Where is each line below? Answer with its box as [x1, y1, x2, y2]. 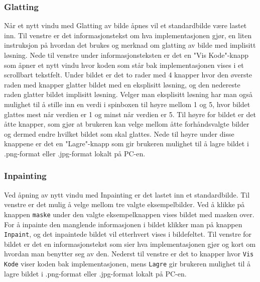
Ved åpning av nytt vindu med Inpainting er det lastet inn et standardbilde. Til [4, 189, 250, 200]
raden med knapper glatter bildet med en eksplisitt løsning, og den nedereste [4, 79, 240, 89]
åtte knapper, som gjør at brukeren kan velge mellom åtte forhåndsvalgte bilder [4, 119, 249, 129]
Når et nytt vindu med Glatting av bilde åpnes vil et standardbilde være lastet [4, 20, 247, 31]
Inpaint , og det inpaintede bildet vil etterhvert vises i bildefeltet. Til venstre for [4, 229, 252, 239]
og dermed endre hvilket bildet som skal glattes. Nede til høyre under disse [4, 128, 234, 139]
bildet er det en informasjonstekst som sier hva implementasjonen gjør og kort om [4, 238, 256, 249]
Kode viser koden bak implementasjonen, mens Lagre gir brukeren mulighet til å [4, 258, 251, 269]
